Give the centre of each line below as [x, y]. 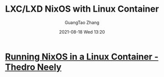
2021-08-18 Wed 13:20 [82, 32]
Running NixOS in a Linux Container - [82, 57]
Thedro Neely [33, 67]
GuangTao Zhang [82, 22]
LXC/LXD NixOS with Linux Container [82, 9]
